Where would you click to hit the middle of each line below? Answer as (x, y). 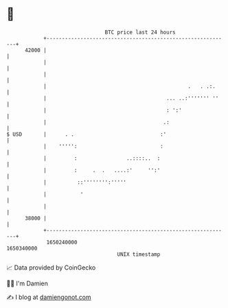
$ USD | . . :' (87, 134)
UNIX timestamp (139, 254)
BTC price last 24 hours (140, 32)
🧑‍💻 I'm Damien (27, 283)
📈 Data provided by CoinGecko (51, 268)
